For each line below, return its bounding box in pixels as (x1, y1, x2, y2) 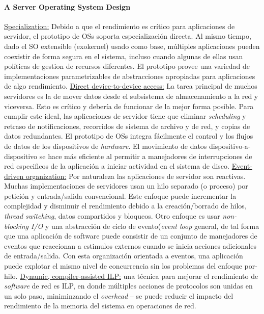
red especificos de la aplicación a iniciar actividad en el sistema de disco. (4, 161, 229, 171)
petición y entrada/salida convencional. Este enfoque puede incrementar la (4, 190, 237, 201)
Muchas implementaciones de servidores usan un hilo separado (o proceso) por (4, 180, 248, 191)
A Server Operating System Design (4, 1, 131, 12)
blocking (4, 220, 28, 231)
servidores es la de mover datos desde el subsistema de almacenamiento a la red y (4, 90, 258, 101)
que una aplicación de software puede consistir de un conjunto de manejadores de (4, 230, 257, 241)
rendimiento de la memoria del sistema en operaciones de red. (4, 300, 196, 311)
